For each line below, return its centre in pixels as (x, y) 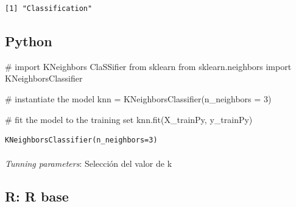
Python (29, 40)
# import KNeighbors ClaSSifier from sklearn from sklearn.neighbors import (148, 66)
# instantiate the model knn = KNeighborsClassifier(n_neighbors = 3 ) (138, 98)
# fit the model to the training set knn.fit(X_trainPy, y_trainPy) (129, 119)
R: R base (37, 196)
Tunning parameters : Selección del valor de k (89, 163)
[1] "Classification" (49, 9)
